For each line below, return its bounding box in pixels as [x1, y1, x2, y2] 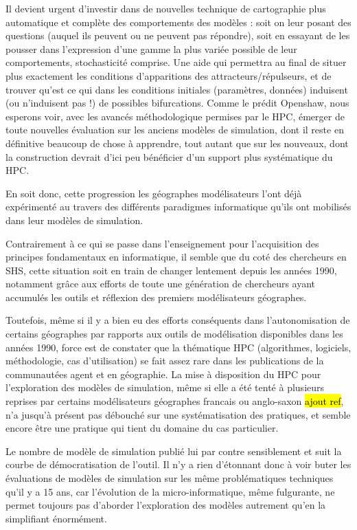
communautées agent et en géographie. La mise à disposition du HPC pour [5, 366, 321, 381]
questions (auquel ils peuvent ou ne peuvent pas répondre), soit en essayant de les [5, 28, 350, 43]
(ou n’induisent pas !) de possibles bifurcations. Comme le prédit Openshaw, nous [5, 96, 349, 110]
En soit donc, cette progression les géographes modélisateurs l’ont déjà [5, 186, 302, 200]
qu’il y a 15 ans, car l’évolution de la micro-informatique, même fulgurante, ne [5, 484, 335, 498]
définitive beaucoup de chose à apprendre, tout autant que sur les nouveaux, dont [5, 135, 349, 150]
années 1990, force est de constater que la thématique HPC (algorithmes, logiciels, [5, 340, 352, 354]
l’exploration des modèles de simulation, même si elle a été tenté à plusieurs [5, 380, 325, 395]
